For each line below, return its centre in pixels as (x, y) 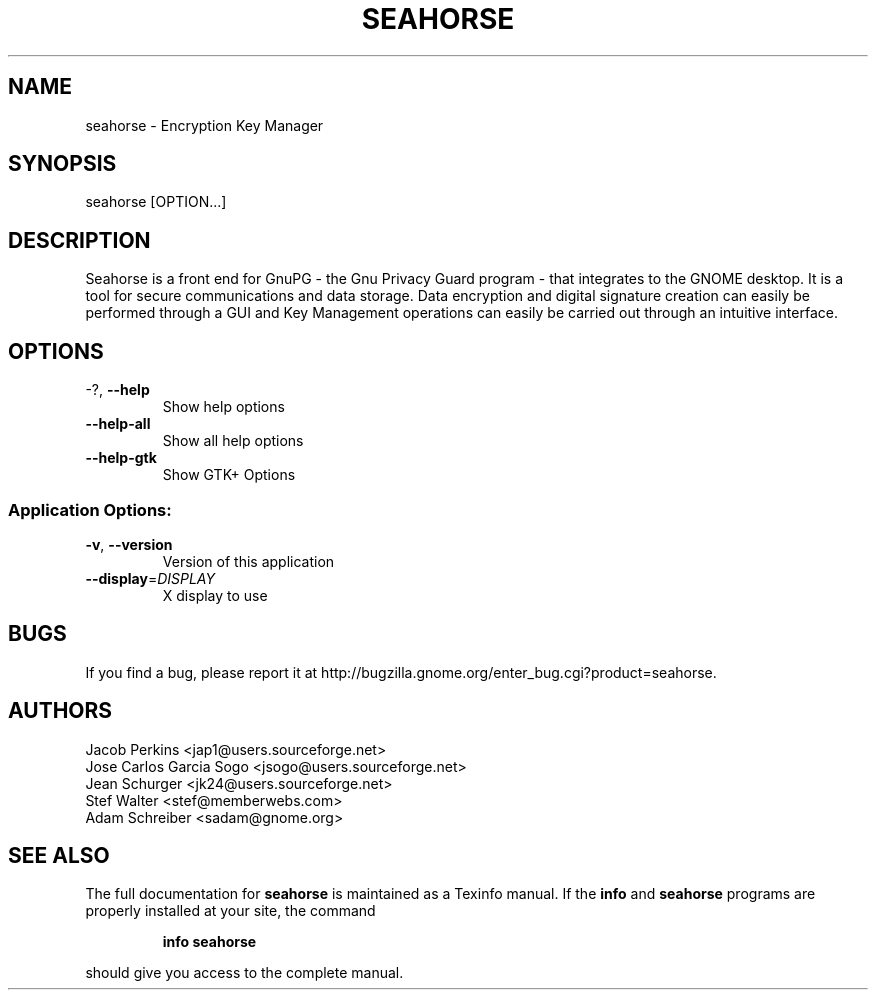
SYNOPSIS (62, 164)
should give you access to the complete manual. (244, 973)
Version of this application (248, 561)
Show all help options (233, 441)
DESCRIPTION (79, 240)
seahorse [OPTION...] (156, 202)
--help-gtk (121, 458)
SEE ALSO (59, 855)
